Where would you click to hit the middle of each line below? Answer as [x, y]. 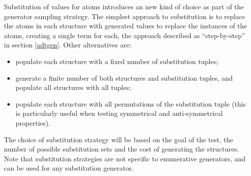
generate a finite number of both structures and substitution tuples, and [124, 77]
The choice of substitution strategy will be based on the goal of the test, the [119, 139]
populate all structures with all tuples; [73, 87]
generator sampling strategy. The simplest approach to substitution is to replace [125, 16]
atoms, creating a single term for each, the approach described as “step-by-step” [125, 35]
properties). [33, 122]
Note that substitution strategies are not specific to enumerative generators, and [125, 158]
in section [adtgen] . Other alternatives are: [68, 45]
